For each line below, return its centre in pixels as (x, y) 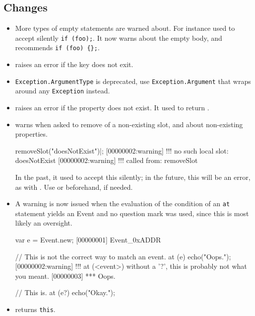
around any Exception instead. (63, 91)
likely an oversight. (44, 223)
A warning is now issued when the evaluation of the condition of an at (123, 203)
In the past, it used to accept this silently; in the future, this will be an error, (133, 177)
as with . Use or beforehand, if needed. (74, 187)
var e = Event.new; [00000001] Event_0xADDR (88, 240)
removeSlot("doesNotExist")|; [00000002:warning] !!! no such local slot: (122, 150)
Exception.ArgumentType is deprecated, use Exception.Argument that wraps (133, 81)
